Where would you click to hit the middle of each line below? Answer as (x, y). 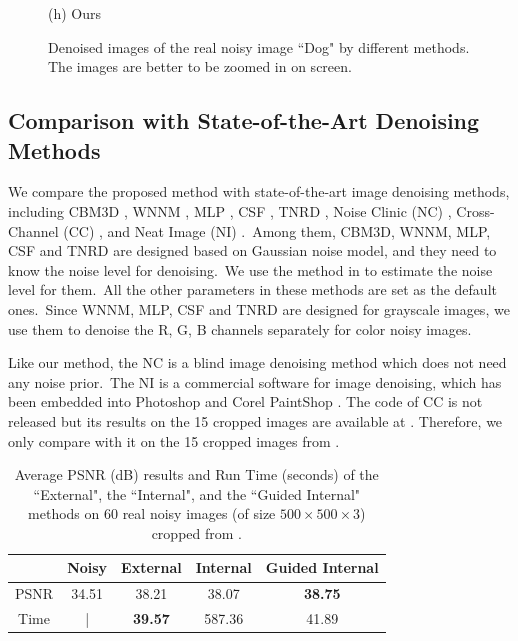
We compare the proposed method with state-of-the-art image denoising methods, (259, 191)
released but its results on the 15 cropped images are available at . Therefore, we (255, 420)
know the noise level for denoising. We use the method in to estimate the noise (250, 269)
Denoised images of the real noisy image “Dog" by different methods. (259, 46)
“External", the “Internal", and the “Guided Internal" (197, 493)
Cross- (475, 210)
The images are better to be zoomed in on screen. (200, 66)
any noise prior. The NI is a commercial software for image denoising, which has (255, 381)
